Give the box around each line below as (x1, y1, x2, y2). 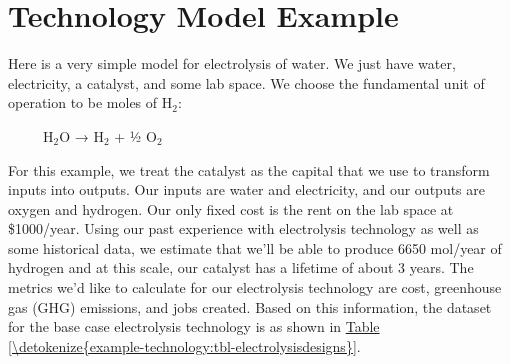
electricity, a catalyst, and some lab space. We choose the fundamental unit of (8, 72, 485, 93)
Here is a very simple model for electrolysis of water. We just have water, (8, 53, 456, 74)
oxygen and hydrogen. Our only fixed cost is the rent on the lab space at (8, 198, 454, 219)
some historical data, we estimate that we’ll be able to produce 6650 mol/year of (8, 237, 502, 258)
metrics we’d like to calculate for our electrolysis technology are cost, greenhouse (8, 277, 502, 298)
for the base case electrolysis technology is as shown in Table (8, 316, 380, 337)
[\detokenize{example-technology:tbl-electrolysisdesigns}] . (8, 335, 361, 356)
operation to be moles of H (8, 92, 173, 113)
